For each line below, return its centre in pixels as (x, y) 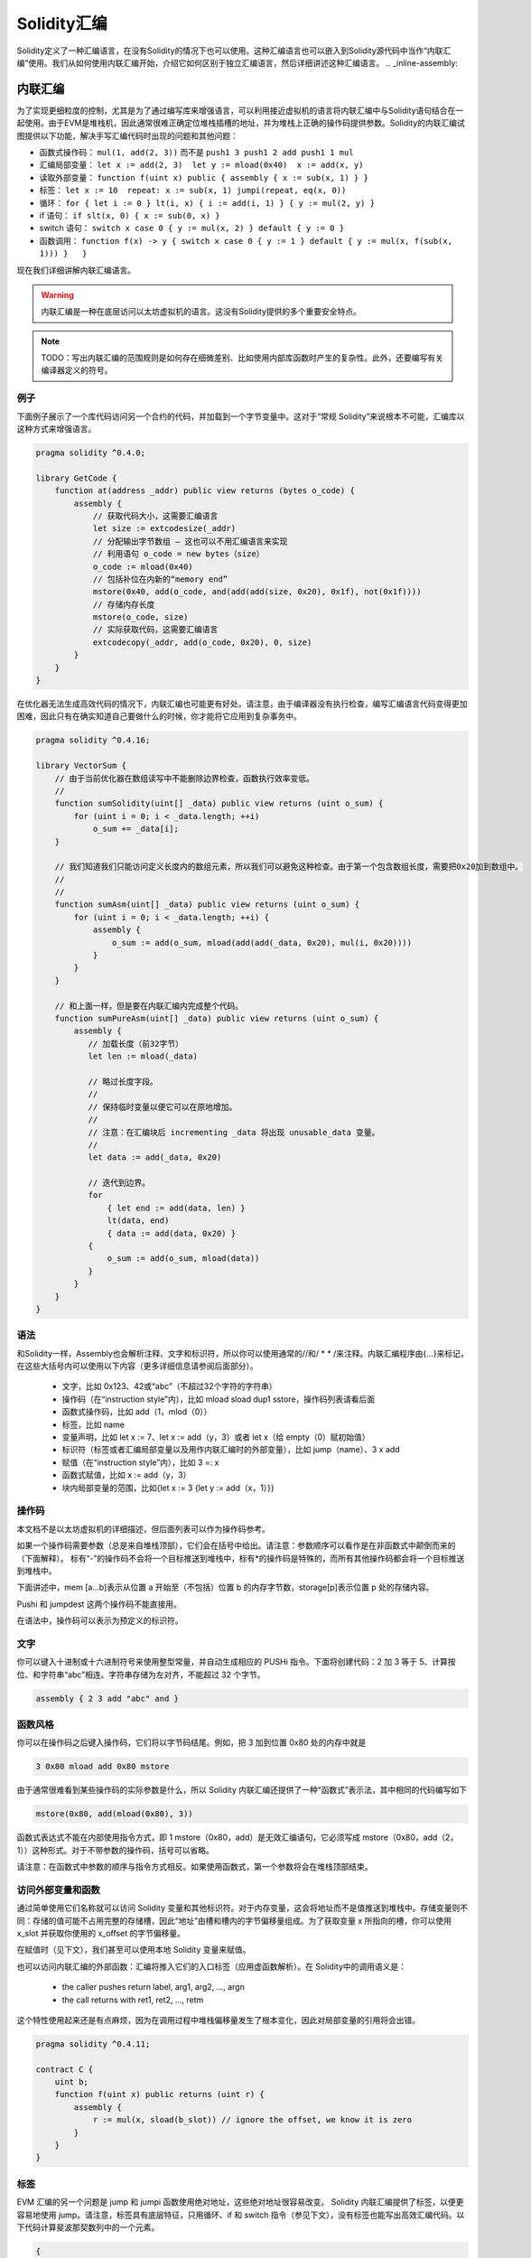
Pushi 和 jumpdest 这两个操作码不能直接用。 (99, 1604)
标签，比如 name (93, 1424)
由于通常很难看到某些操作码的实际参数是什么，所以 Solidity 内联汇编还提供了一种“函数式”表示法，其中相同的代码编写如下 (242, 1790)
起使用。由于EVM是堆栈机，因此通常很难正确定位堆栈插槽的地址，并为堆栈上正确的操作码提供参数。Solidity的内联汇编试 (241, 123)
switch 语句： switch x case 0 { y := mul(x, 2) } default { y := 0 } (192, 228)
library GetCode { (76, 478)
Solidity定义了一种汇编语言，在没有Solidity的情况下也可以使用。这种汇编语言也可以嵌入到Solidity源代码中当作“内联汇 (234, 51)
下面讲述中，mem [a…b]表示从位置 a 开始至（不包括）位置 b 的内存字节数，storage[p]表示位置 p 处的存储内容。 (225, 1587)
